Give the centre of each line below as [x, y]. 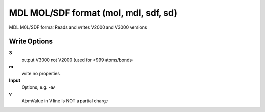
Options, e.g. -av [38, 87]
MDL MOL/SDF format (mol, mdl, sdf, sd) [93, 13]
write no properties [41, 73]
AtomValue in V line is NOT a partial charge [65, 101]
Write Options [31, 41]
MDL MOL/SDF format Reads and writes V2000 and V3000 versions [78, 27]
